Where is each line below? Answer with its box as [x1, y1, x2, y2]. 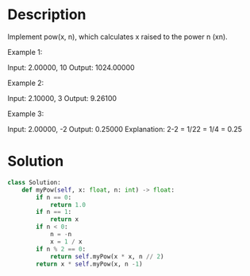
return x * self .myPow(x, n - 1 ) [36, 260, 144, 268]
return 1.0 [49, 200, 87, 208]
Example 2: [7, 78, 44, 87]
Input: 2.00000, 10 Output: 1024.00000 [7, 62, 136, 72]
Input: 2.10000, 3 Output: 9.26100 [7, 93, 117, 103]
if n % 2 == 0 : [36, 245, 87, 253]
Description [7, 6, 87, 24]
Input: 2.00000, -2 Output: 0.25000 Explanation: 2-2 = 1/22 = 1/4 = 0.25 [7, 124, 243, 134]
